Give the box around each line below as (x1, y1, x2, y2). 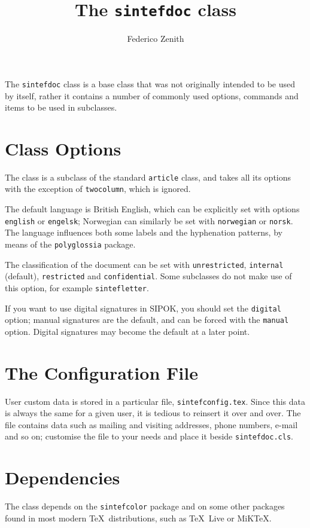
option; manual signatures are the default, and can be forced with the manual (5, 313, 289, 326)
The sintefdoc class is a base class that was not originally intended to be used (5, 77, 296, 90)
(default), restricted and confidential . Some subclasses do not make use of (5, 270, 292, 282)
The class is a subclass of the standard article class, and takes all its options (5, 170, 291, 183)
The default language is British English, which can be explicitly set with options (5, 203, 300, 215)
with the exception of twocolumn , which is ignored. (5, 182, 191, 195)
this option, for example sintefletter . (5, 281, 149, 294)
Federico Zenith (127, 32, 184, 45)
